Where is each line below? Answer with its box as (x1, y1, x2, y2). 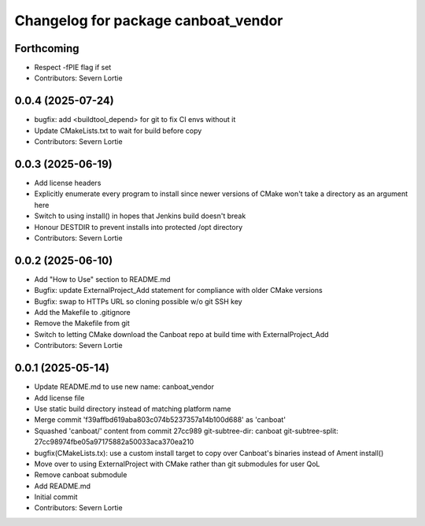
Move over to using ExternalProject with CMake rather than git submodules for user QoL (34, 459, 320, 469)
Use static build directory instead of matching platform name (34, 404, 231, 413)
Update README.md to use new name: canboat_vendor (34, 382, 215, 391)
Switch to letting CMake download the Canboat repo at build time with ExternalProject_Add (34, 329, 330, 339)
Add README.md (34, 481, 91, 491)
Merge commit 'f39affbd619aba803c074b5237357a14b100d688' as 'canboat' (34, 415, 286, 424)
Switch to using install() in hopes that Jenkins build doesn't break (34, 211, 246, 220)
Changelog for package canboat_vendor (14, 12, 283, 29)
